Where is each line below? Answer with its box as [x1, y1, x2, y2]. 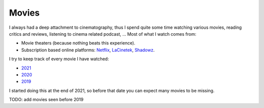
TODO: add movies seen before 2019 [9, 97, 84, 103]
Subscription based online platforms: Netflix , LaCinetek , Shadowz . [21, 47, 155, 53]
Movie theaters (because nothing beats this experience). [21, 40, 135, 46]
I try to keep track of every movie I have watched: [9, 56, 110, 62]
